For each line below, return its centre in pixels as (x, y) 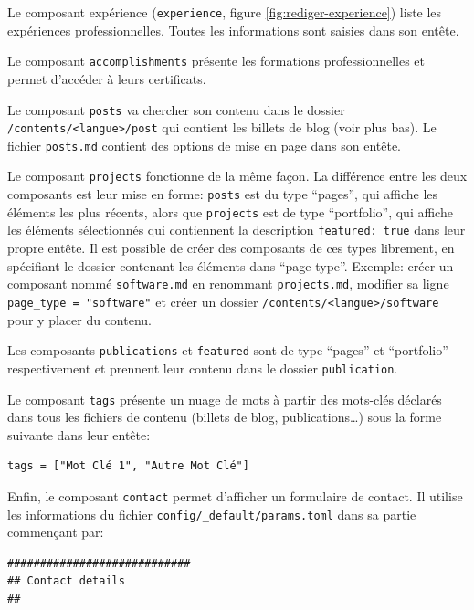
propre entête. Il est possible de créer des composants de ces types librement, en (231, 248)
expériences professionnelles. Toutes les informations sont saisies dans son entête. (233, 30)
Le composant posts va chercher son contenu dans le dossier (176, 109)
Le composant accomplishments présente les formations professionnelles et (216, 61)
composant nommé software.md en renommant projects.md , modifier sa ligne (228, 284)
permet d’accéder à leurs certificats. (107, 78)
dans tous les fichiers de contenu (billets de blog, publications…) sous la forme (225, 417)
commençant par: (56, 532)
